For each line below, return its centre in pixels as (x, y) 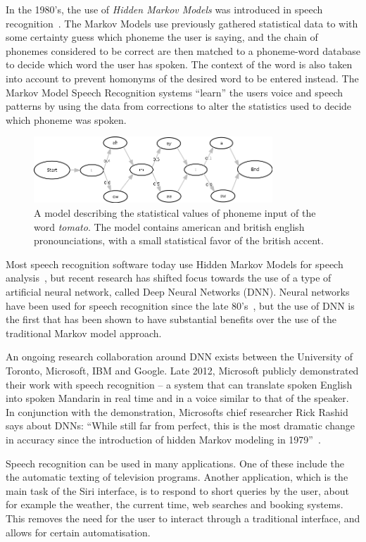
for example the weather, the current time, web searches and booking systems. (175, 504)
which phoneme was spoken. (66, 119)
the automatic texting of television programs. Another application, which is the (177, 477)
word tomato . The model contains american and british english (169, 226)
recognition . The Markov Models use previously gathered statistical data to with (182, 23)
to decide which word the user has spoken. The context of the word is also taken (179, 64)
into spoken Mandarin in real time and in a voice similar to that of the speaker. (177, 398)
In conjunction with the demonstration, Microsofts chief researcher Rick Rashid (177, 411)
